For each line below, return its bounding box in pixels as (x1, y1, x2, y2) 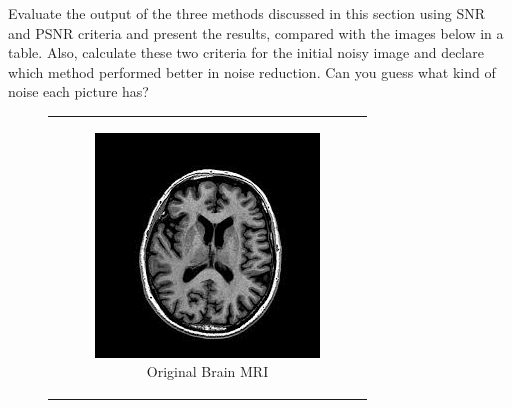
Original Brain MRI (146, 361, 269, 382)
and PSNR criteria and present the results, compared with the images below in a (8, 22, 504, 43)
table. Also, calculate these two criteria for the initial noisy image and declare (8, 42, 484, 63)
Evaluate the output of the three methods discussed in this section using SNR (8, 3, 485, 23)
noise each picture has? (8, 81, 149, 102)
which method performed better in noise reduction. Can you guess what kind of (8, 61, 496, 82)
